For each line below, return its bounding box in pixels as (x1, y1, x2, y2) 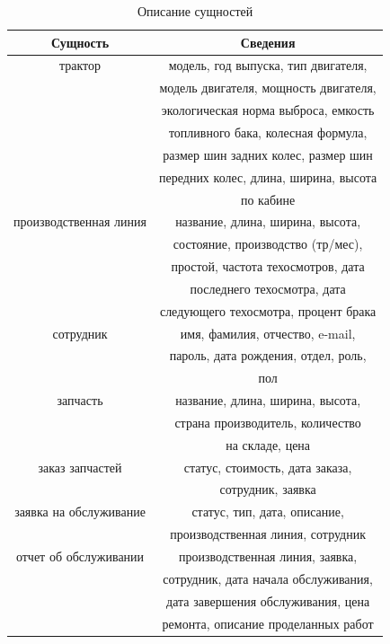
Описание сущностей (137, 2, 253, 20)
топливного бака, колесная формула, (168, 122, 368, 141)
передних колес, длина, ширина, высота (159, 167, 377, 186)
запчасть (57, 391, 103, 410)
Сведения (240, 32, 296, 51)
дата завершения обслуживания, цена (166, 591, 370, 610)
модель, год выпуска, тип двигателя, (168, 56, 368, 75)
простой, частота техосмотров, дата (171, 257, 365, 276)
